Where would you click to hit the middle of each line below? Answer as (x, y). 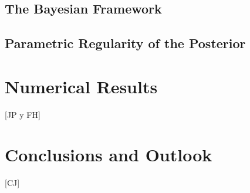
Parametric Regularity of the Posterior (125, 43)
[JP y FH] (23, 114)
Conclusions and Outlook (109, 155)
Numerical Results (81, 86)
